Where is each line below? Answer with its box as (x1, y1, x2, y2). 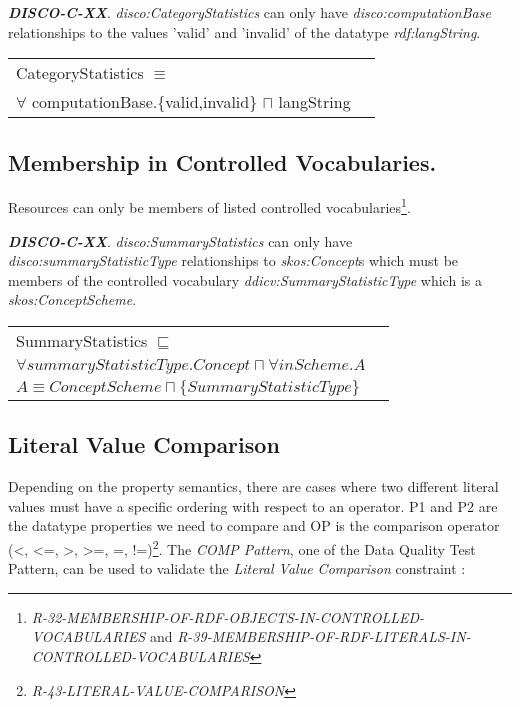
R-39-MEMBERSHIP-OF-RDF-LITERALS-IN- (177, 626, 471, 647)
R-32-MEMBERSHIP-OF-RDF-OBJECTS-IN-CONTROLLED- (31, 606, 425, 627)
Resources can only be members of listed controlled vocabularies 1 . (8, 194, 411, 218)
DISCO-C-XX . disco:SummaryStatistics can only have (8, 230, 353, 251)
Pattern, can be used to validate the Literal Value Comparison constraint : (8, 558, 466, 579)
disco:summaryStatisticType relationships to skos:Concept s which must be (8, 250, 459, 271)
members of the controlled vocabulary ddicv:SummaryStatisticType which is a (8, 269, 482, 290)
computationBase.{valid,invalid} (31, 90, 258, 114)
